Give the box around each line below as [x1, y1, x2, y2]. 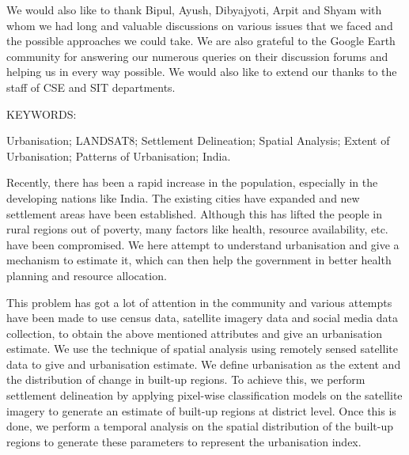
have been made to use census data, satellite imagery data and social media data [6, 309, 399, 326]
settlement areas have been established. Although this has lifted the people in [6, 205, 382, 222]
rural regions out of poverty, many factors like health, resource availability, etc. [6, 221, 388, 237]
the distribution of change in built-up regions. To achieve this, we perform [6, 371, 365, 388]
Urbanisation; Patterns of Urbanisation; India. [6, 147, 231, 164]
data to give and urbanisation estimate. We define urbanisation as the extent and [6, 355, 401, 372]
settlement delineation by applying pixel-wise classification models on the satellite [6, 387, 403, 404]
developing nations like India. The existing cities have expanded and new [6, 189, 360, 206]
